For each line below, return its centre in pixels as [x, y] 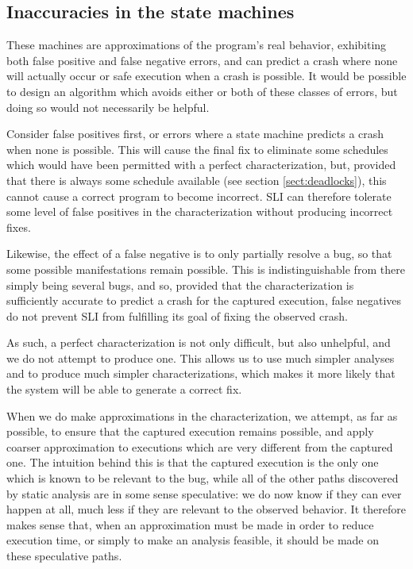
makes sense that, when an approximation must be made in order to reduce [190, 524]
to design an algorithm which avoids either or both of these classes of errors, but [202, 91]
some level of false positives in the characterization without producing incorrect [200, 211]
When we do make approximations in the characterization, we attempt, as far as [202, 415]
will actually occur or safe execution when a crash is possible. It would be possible [206, 76]
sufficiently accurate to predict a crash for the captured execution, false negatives [204, 300]
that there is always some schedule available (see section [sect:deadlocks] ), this [197, 180]
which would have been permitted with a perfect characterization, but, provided [201, 165]
